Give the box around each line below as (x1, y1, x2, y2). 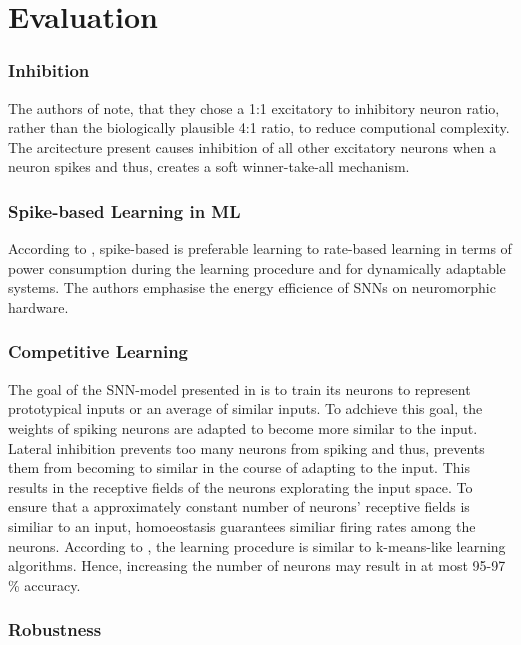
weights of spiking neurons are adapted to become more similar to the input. (8, 417, 478, 438)
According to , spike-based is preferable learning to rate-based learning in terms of (8, 238, 512, 259)
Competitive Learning (8, 339, 189, 364)
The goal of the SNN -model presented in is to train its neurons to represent (8, 378, 471, 399)
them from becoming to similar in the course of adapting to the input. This (8, 457, 470, 478)
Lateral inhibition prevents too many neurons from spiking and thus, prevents (8, 437, 485, 458)
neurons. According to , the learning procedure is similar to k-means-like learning (8, 535, 506, 556)
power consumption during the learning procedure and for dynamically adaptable (8, 257, 506, 278)
